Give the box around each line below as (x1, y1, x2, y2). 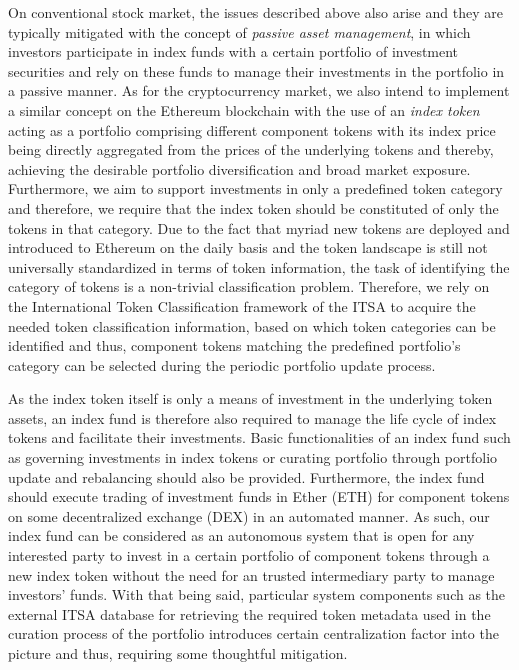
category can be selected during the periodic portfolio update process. (8, 354, 436, 375)
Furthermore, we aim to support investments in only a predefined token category (8, 178, 503, 199)
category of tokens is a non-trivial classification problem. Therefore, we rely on (8, 276, 490, 297)
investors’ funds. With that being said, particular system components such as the (8, 584, 506, 605)
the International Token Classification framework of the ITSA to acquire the (8, 295, 476, 316)
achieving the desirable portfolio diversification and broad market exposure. (8, 158, 471, 179)
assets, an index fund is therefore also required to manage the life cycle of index (8, 407, 497, 428)
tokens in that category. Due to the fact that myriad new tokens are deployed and (8, 217, 510, 238)
